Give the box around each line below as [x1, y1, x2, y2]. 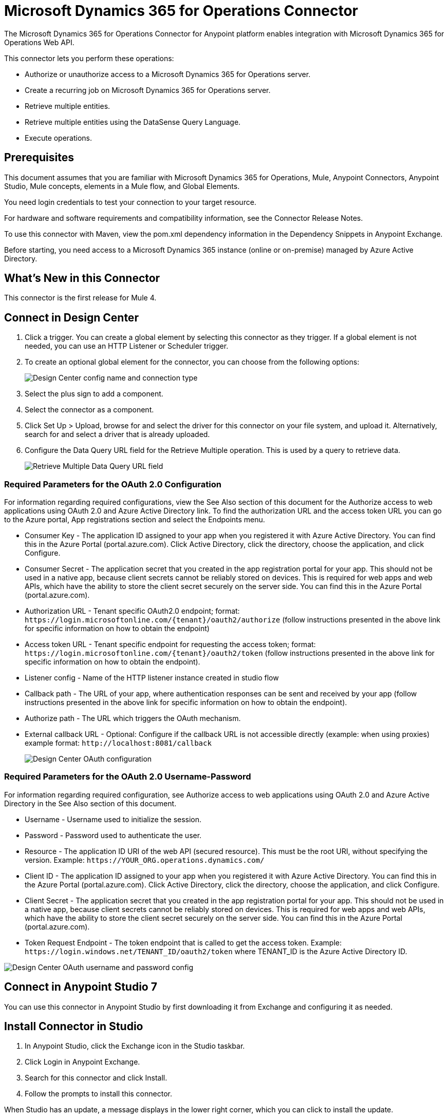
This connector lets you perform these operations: [4, 53, 174, 63]
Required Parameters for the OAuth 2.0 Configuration [4, 479, 221, 489]
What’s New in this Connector [4, 272, 160, 285]
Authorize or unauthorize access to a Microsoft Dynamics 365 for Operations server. [25, 69, 311, 79]
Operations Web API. [4, 37, 74, 47]
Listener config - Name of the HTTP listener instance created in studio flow [25, 673, 279, 683]
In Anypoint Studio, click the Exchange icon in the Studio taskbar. [25, 1041, 245, 1051]
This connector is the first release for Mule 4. [4, 293, 157, 302]
